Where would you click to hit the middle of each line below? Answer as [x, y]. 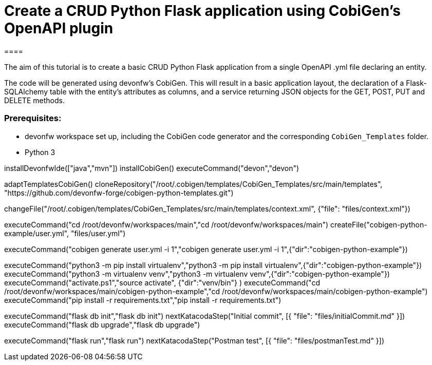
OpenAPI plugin [59, 28]
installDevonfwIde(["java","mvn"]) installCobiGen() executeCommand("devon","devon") [152, 168]
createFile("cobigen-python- [379, 224]
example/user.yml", [36, 233]
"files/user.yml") [98, 233]
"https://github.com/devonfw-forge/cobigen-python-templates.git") [119, 193]
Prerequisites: [33, 118]
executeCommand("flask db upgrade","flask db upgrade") [102, 324]
